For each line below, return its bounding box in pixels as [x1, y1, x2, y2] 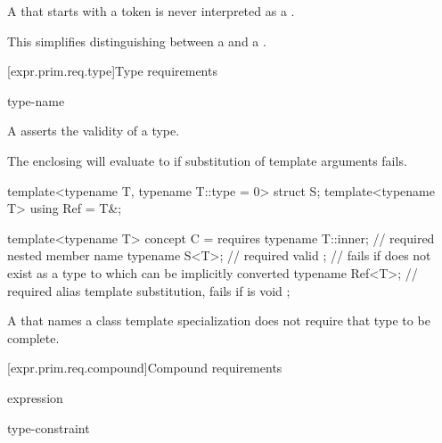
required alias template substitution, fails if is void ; [7, 281, 291, 299]
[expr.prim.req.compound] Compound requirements [7, 358, 282, 377]
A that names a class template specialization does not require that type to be [7, 311, 430, 330]
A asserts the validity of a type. [7, 121, 180, 140]
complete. [7, 328, 60, 347]
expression [7, 388, 63, 406]
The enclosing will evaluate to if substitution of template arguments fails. [7, 151, 407, 169]
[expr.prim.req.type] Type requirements [7, 62, 217, 80]
